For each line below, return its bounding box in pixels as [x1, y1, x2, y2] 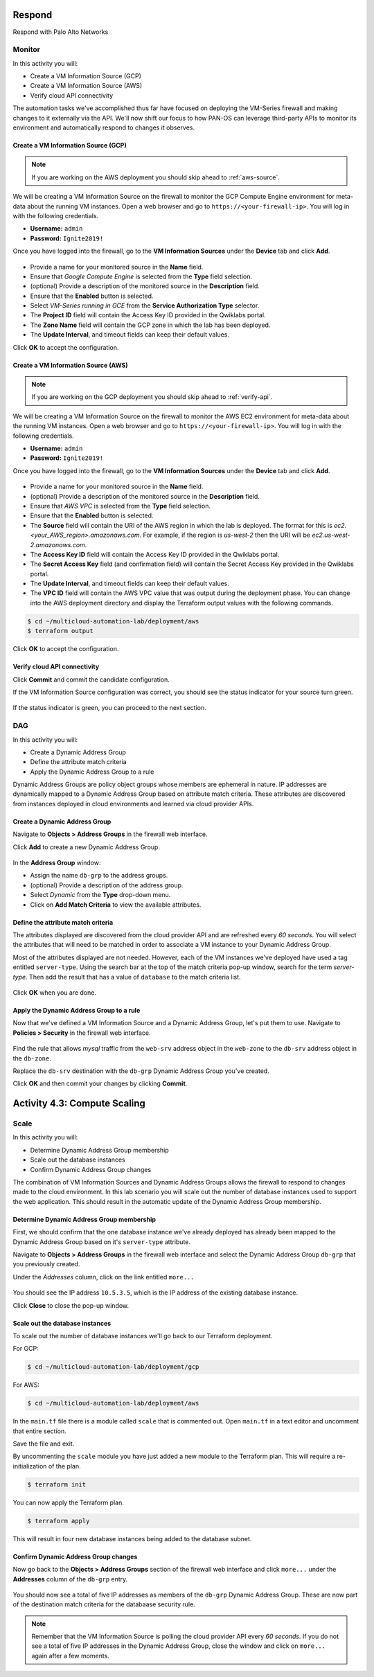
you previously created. [12, 1260, 80, 1268]
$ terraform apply [27, 1517, 90, 1525]
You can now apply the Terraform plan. [12, 1498, 124, 1507]
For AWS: [12, 1381, 39, 1389]
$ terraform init [27, 1480, 87, 1489]
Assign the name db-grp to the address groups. [30, 871, 168, 880]
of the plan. [48, 1462, 81, 1470]
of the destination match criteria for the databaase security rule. [12, 1600, 195, 1608]
